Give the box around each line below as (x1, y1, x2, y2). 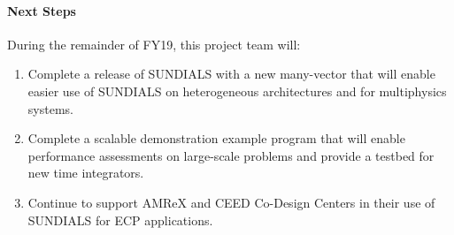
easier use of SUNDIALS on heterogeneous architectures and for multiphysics (27, 81, 447, 100)
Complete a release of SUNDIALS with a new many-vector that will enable (27, 64, 435, 83)
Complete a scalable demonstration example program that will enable (27, 129, 405, 148)
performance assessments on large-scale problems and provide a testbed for (27, 146, 435, 164)
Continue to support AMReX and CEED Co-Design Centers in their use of (27, 193, 435, 211)
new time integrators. (27, 163, 144, 182)
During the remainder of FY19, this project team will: (7, 34, 301, 53)
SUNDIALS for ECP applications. (27, 210, 213, 229)
